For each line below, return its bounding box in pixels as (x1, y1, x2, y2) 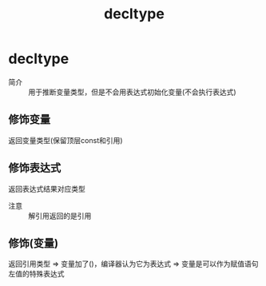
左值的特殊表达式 (8, 269, 65, 279)
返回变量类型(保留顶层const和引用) (8, 135, 123, 145)
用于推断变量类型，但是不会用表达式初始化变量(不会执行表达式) (28, 87, 237, 97)
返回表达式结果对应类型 (8, 184, 85, 193)
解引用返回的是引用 (28, 211, 92, 220)
